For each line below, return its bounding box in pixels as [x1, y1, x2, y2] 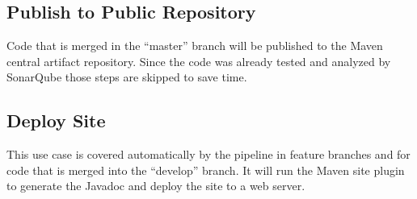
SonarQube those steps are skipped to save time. [6, 68, 247, 85]
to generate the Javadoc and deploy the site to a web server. [6, 177, 305, 194]
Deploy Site [6, 108, 106, 133]
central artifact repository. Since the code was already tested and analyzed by [6, 52, 391, 69]
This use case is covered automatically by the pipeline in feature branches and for [6, 146, 411, 163]
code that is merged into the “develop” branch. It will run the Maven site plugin [6, 161, 405, 178]
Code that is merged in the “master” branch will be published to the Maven [6, 37, 383, 54]
